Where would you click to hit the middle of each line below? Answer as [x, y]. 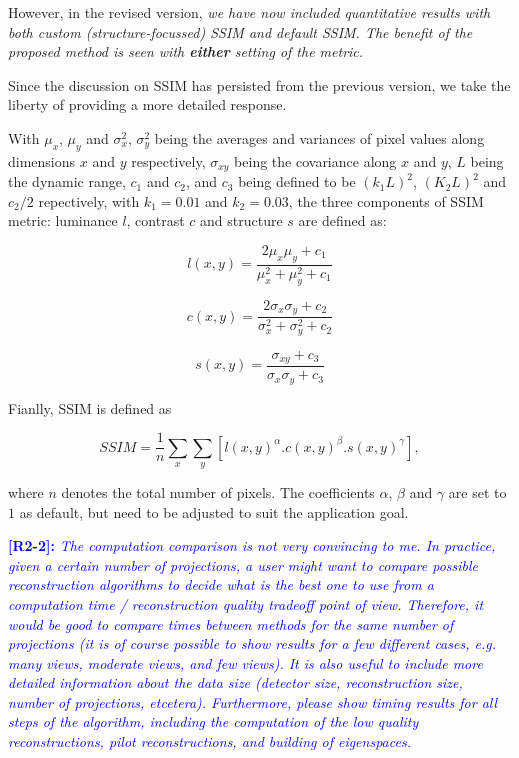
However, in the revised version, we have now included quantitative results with [249, 12]
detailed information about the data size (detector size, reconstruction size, [235, 682]
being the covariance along [315, 160]
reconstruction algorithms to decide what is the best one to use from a [221, 584]
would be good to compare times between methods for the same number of [231, 623]
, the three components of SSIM [386, 200]
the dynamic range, [67, 181]
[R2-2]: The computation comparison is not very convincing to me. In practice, [252, 545]
